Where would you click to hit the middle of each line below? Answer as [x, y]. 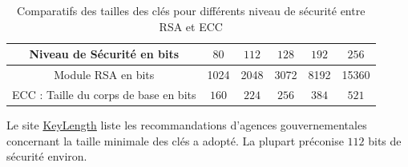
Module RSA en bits [104, 75]
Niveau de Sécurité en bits [104, 54]
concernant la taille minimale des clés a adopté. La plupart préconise [175, 140]
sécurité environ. [47, 156]
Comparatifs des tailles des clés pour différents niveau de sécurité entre [191, 10]
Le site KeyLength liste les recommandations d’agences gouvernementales [187, 124]
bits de [385, 140]
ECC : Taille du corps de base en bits [104, 94]
